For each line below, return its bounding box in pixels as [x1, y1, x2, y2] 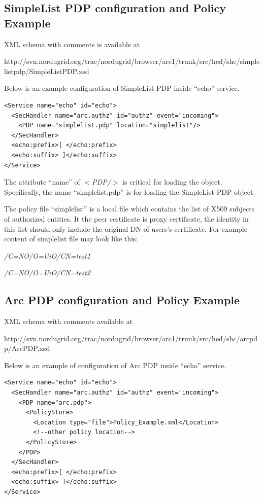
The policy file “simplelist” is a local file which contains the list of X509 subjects [4, 203, 255, 214]
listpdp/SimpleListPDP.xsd [4, 65, 89, 76]
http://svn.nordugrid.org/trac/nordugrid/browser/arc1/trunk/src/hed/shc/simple [4, 56, 260, 66]
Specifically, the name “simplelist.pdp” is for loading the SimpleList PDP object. [4, 186, 255, 197]
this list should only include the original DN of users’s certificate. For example [4, 223, 247, 234]
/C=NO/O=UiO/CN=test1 [4, 250, 91, 261]
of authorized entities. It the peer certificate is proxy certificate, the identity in [4, 213, 249, 224]
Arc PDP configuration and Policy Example [4, 292, 240, 308]
